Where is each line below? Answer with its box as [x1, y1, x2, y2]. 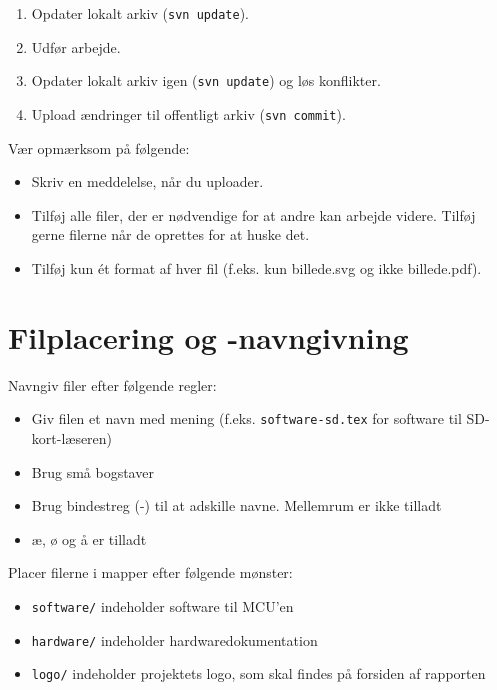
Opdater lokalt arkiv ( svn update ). [31, 3, 249, 23]
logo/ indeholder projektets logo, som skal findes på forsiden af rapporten [31, 663, 486, 684]
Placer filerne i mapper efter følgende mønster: [8, 562, 293, 583]
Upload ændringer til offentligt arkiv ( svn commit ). [31, 103, 346, 124]
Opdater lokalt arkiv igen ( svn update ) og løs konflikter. [31, 70, 381, 91]
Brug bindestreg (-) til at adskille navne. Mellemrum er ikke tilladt [31, 495, 442, 516]
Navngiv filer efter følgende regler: [8, 374, 217, 395]
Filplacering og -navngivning [8, 316, 409, 357]
